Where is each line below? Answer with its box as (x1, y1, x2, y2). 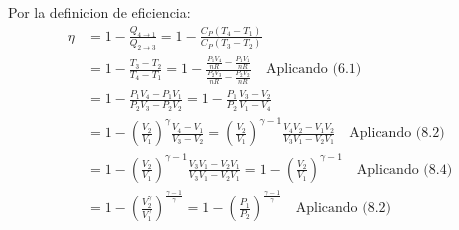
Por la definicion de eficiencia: (8, 2, 191, 22)
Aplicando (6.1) (265, 62, 362, 77)
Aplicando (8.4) (356, 162, 453, 177)
